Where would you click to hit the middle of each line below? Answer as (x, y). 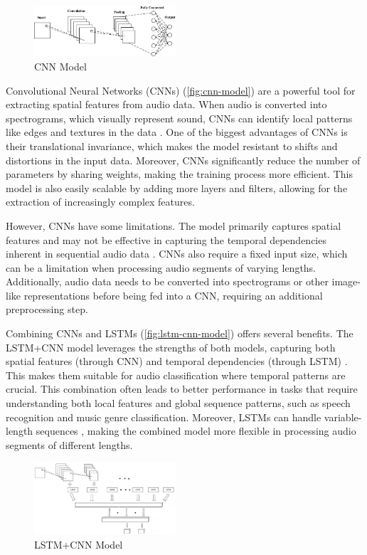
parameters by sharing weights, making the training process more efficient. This (179, 174)
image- (346, 281)
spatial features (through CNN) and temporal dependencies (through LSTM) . (177, 361)
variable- (343, 417)
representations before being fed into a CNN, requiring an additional (173, 295)
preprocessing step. (47, 309)
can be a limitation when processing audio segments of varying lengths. (161, 267)
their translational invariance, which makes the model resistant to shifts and (172, 146)
